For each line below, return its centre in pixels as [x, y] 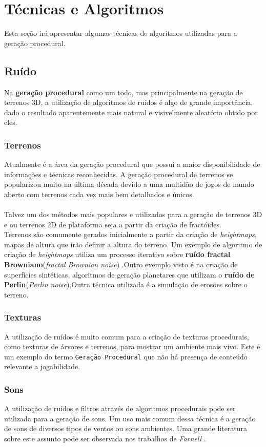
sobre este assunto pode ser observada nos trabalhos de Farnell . [105, 439]
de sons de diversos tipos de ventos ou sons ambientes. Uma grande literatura [126, 428]
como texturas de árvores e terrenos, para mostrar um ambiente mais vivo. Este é [132, 346]
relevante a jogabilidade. [42, 366]
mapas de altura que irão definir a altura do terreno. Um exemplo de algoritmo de [133, 244]
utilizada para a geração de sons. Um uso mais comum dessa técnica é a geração [130, 418]
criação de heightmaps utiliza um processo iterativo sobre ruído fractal [117, 254]
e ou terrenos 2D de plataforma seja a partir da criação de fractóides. [113, 224]
